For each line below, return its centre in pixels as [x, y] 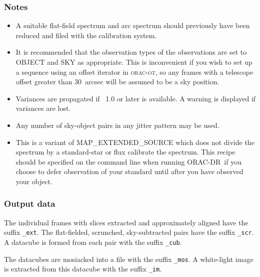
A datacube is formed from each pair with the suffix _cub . [93, 242]
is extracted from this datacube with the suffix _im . [83, 269]
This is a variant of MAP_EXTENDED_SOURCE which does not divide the [135, 142]
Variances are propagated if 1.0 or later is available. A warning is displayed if [136, 98]
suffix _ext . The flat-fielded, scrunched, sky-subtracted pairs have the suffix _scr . [129, 232]
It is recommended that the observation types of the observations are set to [131, 52]
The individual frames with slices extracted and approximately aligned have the [126, 222]
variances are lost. [43, 108]
